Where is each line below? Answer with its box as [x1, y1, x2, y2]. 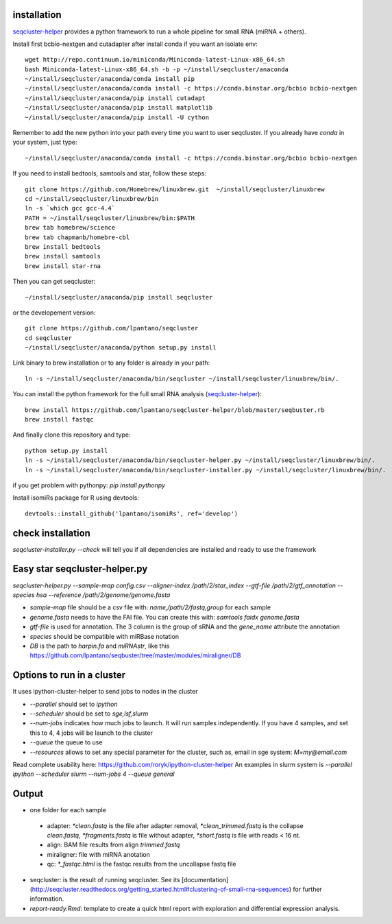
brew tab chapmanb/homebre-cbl [25, 233, 130, 241]
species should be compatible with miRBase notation [29, 632, 180, 640]
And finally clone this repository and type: [12, 430, 131, 439]
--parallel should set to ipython [29, 700, 118, 708]
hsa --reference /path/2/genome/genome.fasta [36, 590, 171, 599]
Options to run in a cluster [12, 669, 126, 681]
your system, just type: [12, 138, 78, 147]
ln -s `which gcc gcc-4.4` [25, 204, 116, 212]
